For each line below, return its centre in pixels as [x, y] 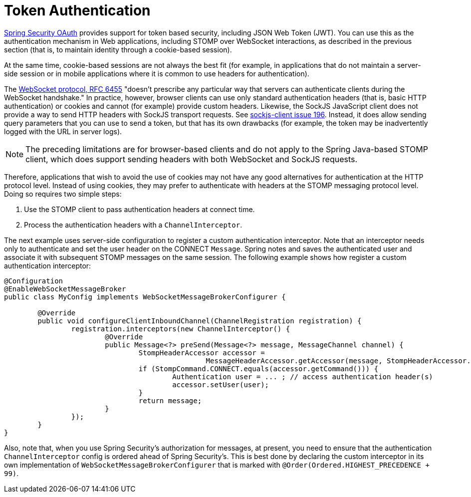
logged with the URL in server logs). [63, 131]
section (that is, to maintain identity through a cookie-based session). [118, 49]
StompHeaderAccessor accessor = [202, 353]
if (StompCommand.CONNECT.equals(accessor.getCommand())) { [258, 369]
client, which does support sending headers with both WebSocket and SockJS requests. [192, 159]
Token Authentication [77, 10]
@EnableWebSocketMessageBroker [65, 289]
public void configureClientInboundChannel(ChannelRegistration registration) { [200, 321]
